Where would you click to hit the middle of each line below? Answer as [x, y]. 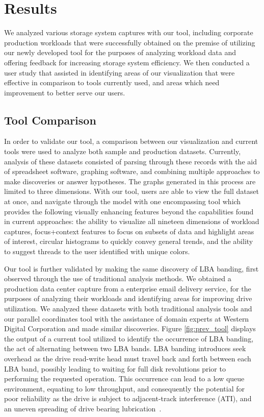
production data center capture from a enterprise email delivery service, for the [128, 288]
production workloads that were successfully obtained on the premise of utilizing [130, 42]
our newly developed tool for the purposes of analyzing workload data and [120, 52]
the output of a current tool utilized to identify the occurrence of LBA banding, [129, 338]
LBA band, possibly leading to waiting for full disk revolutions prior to [115, 368]
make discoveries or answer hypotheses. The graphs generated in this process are [130, 181]
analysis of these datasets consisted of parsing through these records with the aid [130, 161]
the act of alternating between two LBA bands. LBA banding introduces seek [125, 348]
